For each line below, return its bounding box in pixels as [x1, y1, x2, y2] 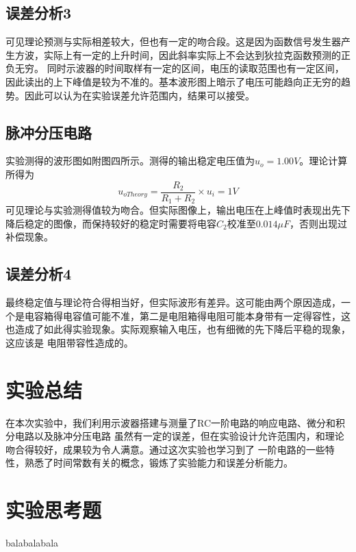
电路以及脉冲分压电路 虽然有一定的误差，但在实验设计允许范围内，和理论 [14, 429, 344, 443]
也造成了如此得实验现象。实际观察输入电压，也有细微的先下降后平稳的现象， [5, 322, 351, 336]
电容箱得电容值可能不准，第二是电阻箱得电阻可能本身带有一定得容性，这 [24, 308, 351, 323]
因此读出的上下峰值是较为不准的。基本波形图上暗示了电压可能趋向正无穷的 [5, 74, 341, 88]
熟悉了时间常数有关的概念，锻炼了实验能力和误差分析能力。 [24, 455, 293, 470]
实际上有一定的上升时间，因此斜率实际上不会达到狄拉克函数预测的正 [43, 47, 351, 62]
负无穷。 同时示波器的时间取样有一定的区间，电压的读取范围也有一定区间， [5, 61, 344, 75]
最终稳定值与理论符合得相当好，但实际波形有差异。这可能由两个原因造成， [5, 295, 341, 310]
